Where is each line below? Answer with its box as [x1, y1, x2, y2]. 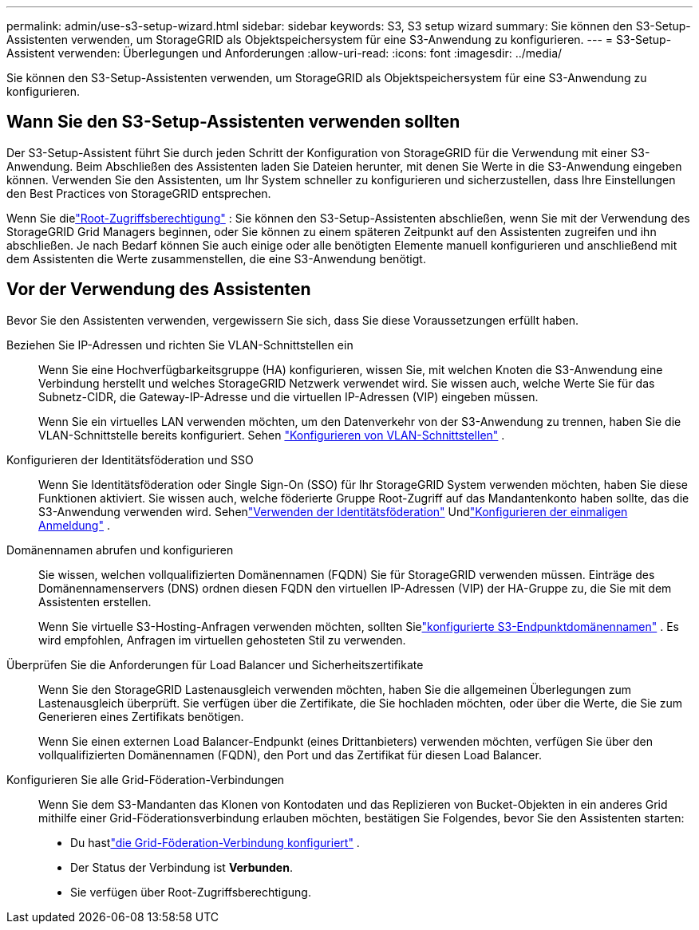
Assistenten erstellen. [38, 594, 152, 609]
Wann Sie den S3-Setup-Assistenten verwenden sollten [6, 112, 460, 132]
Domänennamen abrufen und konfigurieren [6, 542, 234, 557]
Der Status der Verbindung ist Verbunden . [70, 860, 293, 874]
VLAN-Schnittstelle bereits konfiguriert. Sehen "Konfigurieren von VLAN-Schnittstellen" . [38, 428, 505, 442]
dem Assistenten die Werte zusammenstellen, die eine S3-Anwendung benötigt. [6, 251, 426, 266]
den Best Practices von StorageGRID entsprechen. [6, 186, 271, 200]
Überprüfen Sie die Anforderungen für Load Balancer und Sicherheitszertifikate [6, 657, 424, 672]
